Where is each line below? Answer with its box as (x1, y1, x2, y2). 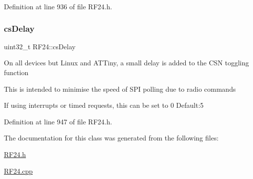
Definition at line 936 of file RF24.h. (4, 1, 112, 11)
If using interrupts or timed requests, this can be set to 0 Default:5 (4, 100, 204, 110)
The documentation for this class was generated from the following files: (4, 133, 219, 143)
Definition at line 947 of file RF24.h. (4, 116, 112, 126)
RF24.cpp (4, 165, 33, 176)
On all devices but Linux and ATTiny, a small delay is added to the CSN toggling (4, 58, 249, 68)
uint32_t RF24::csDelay (4, 41, 76, 51)
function (4, 67, 29, 77)
